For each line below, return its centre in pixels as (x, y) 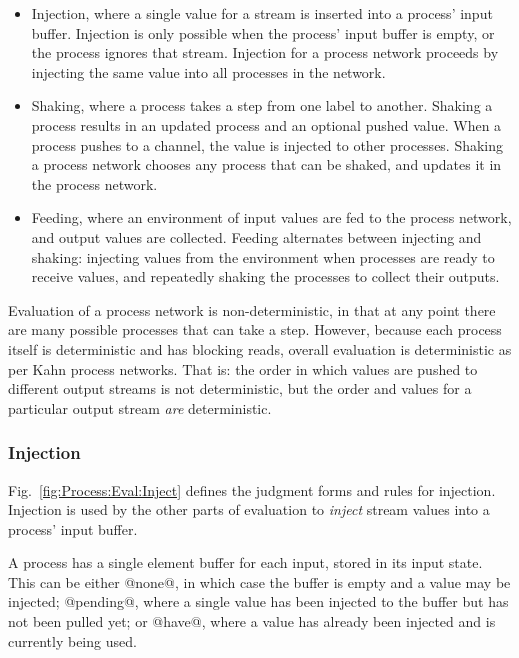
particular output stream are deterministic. (140, 407)
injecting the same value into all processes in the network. (208, 71)
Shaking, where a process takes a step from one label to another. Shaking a (262, 105)
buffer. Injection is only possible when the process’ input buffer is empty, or (263, 32)
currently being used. (72, 640)
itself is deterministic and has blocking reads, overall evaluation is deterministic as (260, 348)
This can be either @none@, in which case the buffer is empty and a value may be (259, 581)
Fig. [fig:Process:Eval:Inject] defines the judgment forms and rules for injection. (252, 489)
